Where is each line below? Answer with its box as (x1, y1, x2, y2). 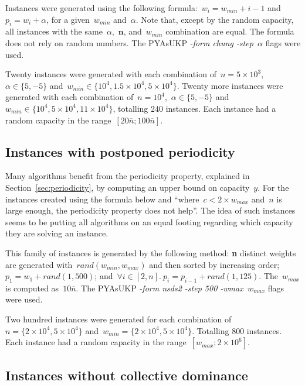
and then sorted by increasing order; (149, 258, 280, 270)
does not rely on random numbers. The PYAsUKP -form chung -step (5, 36, 253, 49)
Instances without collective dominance (5, 366, 248, 384)
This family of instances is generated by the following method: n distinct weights (5, 246, 296, 259)
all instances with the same (5, 25, 103, 37)
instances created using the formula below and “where (5, 192, 199, 205)
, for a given (46, 13, 90, 25)
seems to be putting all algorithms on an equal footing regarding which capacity (5, 215, 293, 228)
